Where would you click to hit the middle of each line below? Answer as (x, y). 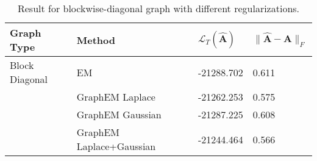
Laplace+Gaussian (116, 146)
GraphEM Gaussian (119, 114)
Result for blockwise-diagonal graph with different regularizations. (158, 8)
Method (96, 40)
